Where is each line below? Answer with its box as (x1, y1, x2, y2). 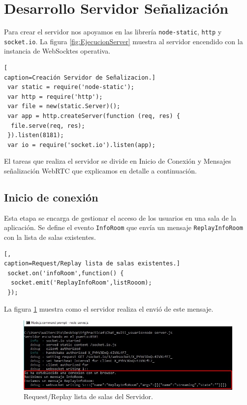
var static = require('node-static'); (7, 84, 134, 91)
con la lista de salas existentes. (4, 232, 96, 242)
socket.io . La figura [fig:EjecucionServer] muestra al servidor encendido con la (4, 36, 243, 46)
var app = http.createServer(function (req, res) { (7, 113, 180, 119)
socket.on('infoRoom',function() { (7, 269, 124, 277)
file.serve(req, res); (11, 122, 85, 129)
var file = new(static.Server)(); (7, 103, 121, 110)
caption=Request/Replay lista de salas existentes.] (4, 260, 180, 267)
